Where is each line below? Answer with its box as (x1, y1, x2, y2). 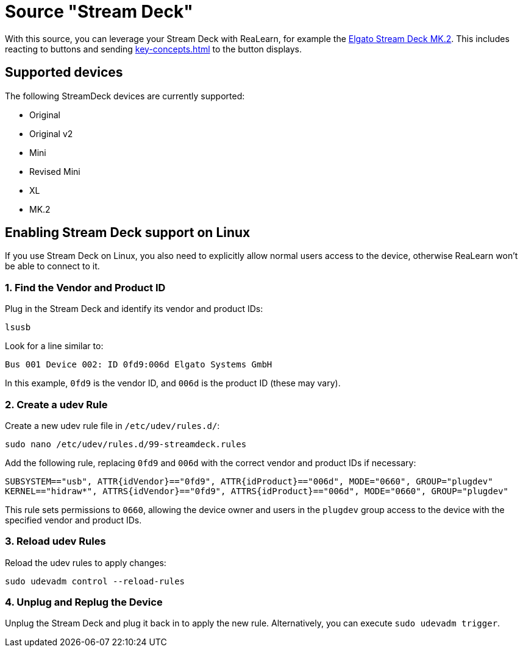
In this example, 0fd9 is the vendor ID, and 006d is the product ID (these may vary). (5, 378, 341, 389)
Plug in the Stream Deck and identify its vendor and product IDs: (5, 303, 263, 314)
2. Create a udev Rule (5, 398, 108, 411)
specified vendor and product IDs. (5, 514, 142, 525)
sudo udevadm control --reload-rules (5, 576, 185, 586)
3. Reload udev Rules (5, 535, 106, 548)
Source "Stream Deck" (5, 1, 193, 22)
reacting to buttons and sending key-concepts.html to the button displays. (5, 43, 302, 54)
